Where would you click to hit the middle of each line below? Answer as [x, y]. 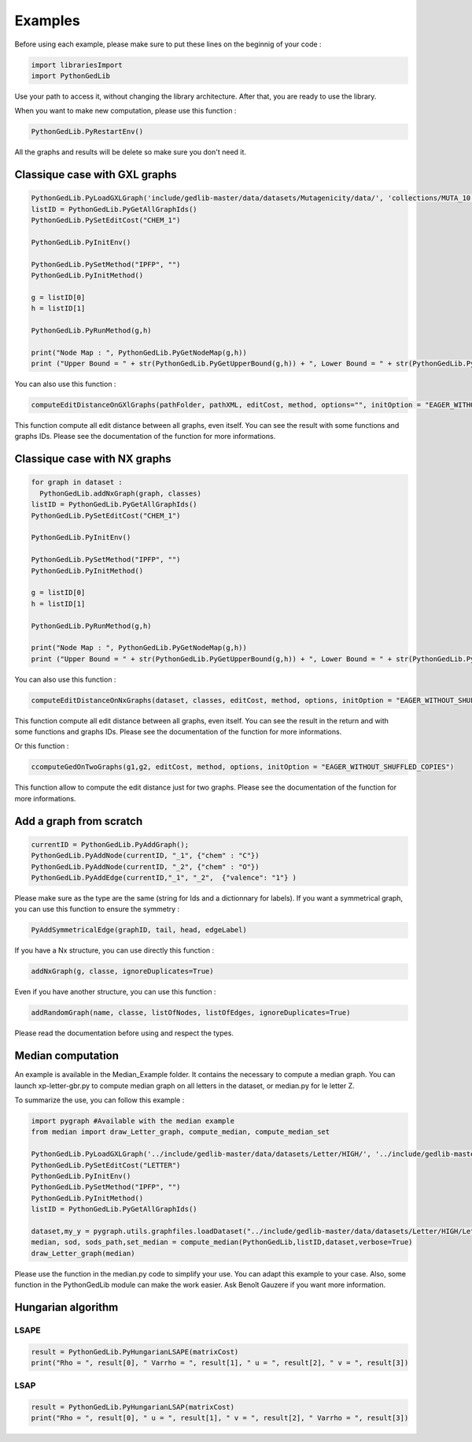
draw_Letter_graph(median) [83, 1253]
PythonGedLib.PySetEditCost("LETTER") [106, 1165]
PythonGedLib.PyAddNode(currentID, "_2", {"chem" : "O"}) [145, 866]
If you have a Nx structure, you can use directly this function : [114, 950]
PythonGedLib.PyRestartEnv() [87, 132]
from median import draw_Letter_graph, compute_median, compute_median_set [181, 1132]
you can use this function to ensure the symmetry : [97, 909]
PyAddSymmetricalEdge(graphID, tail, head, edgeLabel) [139, 930]
